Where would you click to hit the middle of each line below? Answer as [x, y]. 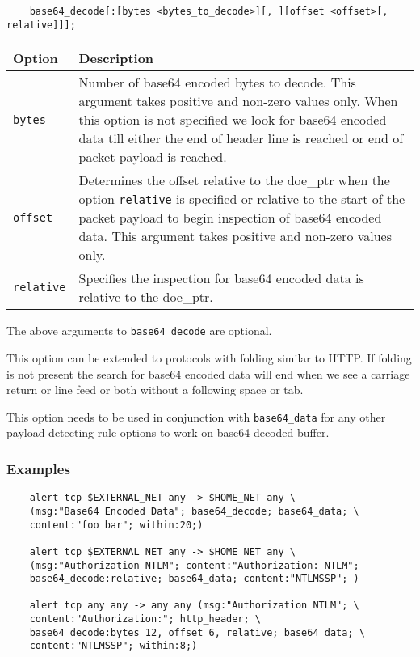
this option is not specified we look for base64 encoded [233, 120]
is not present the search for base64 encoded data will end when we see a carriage [208, 373]
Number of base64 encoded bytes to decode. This [217, 83]
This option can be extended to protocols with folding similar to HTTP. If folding [209, 357]
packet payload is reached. [153, 157]
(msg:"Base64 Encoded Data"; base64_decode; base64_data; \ [194, 511]
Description [116, 58]
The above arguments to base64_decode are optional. [139, 331]
